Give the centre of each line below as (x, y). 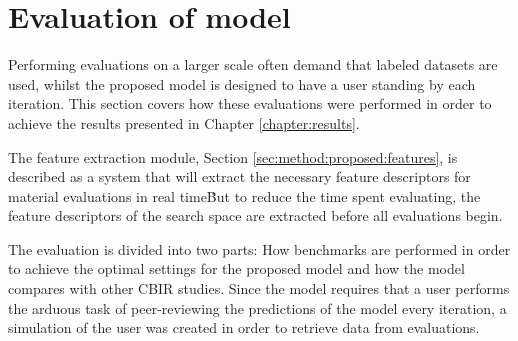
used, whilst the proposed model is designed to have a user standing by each (242, 83)
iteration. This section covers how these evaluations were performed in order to (250, 103)
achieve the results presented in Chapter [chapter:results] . (184, 122)
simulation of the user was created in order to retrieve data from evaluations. (244, 327)
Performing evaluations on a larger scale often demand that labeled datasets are (253, 64)
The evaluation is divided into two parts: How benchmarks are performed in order (259, 248)
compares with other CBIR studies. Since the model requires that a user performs (259, 288)
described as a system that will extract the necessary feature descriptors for (239, 176)
